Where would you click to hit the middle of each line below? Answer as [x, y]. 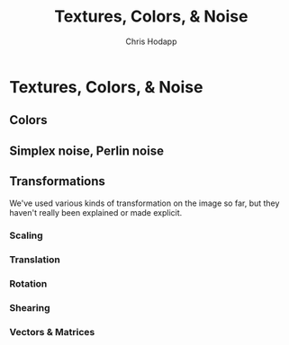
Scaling [26, 235]
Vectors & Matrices [52, 332]
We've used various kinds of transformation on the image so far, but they [144, 203]
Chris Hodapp [151, 41]
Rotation [28, 284]
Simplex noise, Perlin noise [87, 150]
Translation [35, 260]
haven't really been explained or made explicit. [96, 212]
